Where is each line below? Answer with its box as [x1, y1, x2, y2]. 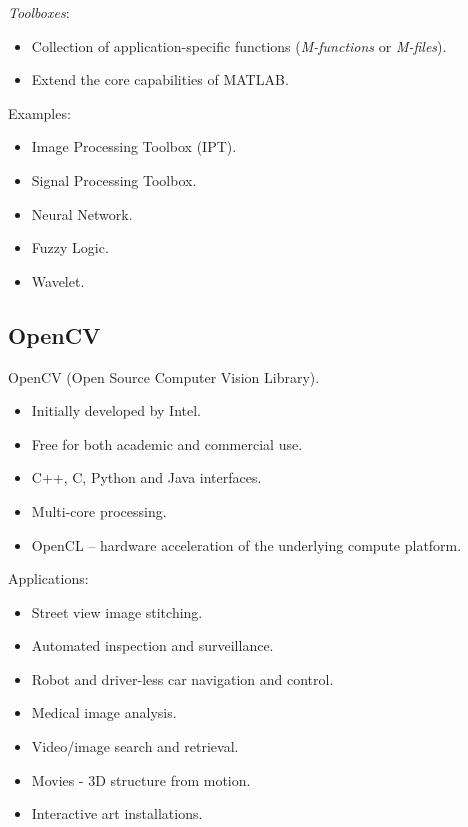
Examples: [8, 102, 71, 123]
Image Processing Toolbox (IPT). [31, 136, 237, 157]
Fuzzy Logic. [31, 237, 109, 258]
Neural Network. [31, 203, 133, 224]
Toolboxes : [8, 2, 70, 22]
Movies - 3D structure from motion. [31, 769, 251, 790]
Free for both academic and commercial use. [31, 433, 303, 454]
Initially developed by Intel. [31, 400, 201, 421]
